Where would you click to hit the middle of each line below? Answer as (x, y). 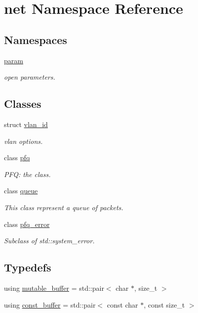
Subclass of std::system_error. (49, 241)
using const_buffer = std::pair (50, 304)
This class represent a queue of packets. (64, 207)
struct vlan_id (26, 124)
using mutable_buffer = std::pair (54, 288)
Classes (23, 104)
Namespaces (36, 39)
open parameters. (30, 77)
